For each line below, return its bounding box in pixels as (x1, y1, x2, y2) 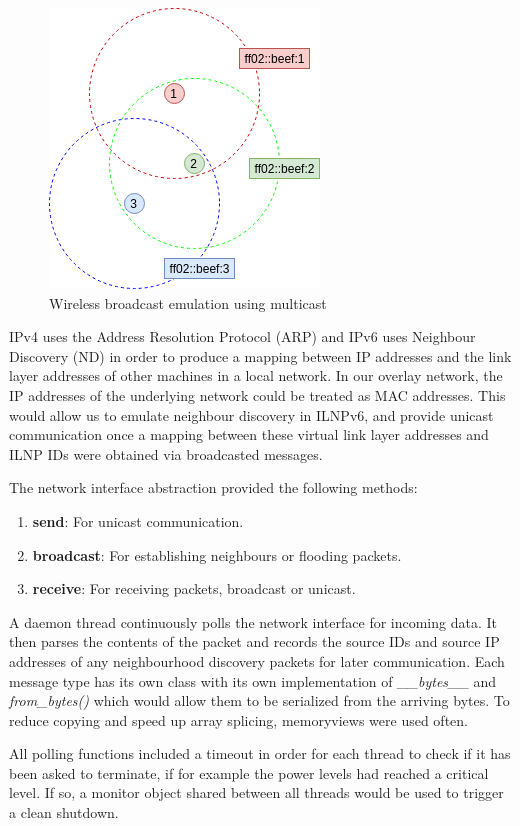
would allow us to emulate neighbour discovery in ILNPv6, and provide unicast (9, 404, 494, 425)
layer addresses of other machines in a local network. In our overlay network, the (9, 365, 503, 386)
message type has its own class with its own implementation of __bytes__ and (9, 670, 497, 691)
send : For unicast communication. (32, 510, 244, 531)
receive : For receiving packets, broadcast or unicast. (32, 578, 356, 599)
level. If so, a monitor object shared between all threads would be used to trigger (9, 782, 504, 803)
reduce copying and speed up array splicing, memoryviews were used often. (9, 709, 468, 730)
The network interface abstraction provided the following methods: (9, 477, 418, 498)
